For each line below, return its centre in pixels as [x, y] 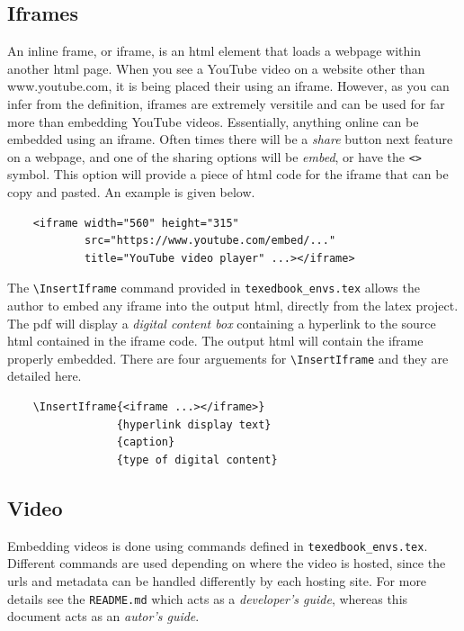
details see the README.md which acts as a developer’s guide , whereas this [208, 598]
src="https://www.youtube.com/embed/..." [210, 241]
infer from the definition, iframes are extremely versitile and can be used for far [226, 103]
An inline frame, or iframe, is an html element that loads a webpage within [214, 51]
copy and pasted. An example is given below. [131, 192]
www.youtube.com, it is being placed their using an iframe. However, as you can [228, 86]
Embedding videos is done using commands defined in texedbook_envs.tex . [218, 545]
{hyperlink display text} [194, 424]
